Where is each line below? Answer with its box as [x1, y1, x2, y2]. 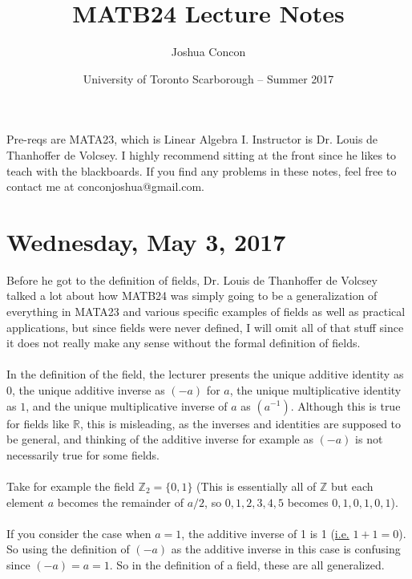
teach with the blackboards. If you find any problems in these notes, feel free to [6, 162, 397, 179]
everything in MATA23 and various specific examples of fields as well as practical [6, 303, 406, 319]
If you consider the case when [6, 524, 151, 541]
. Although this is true [290, 397, 401, 414]
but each [331, 477, 374, 494]
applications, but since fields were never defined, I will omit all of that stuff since [6, 318, 404, 335]
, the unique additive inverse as [12, 381, 165, 398]
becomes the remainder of [57, 493, 184, 510]
